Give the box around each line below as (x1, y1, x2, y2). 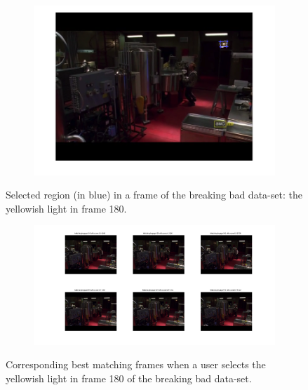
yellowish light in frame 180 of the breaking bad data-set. (6, 370, 252, 385)
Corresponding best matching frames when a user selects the (6, 357, 266, 372)
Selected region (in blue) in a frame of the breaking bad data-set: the (6, 187, 302, 202)
